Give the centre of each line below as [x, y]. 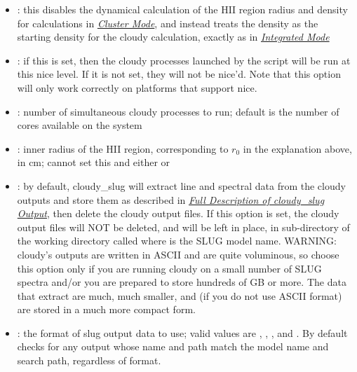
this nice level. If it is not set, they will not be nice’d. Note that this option [179, 74]
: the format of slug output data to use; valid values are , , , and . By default [182, 332]
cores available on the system [80, 125]
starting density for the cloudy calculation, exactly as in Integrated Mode [173, 37]
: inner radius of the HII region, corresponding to [123, 148]
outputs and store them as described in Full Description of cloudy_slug [171, 199]
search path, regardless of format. [89, 360]
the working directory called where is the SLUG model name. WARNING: [177, 241]
